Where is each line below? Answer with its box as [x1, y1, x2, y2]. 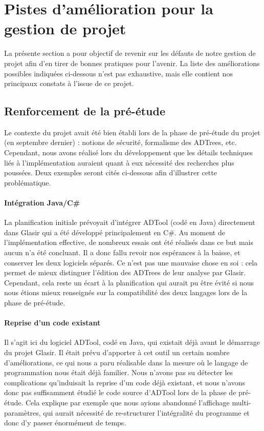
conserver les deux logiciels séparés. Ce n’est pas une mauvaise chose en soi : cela [4, 257, 258, 268]
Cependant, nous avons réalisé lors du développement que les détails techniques [4, 147, 253, 158]
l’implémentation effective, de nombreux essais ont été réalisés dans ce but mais [4, 237, 254, 248]
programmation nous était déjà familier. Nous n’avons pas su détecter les [4, 367, 233, 378]
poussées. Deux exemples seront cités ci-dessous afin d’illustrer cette [4, 167, 217, 178]
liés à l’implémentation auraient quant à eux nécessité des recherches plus [4, 157, 234, 168]
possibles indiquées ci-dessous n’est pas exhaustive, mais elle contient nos [4, 68, 233, 78]
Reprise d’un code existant [4, 317, 101, 328]
